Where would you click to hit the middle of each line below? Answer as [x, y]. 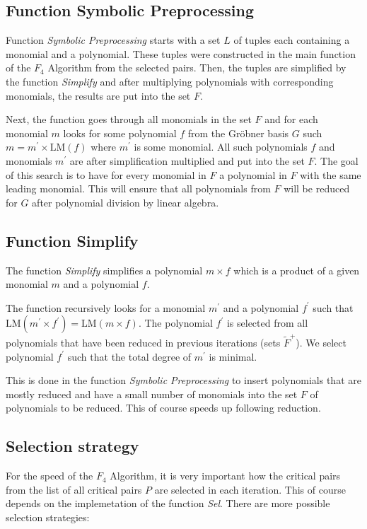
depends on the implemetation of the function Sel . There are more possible [168, 503]
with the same [331, 174]
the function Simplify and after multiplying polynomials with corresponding [170, 81]
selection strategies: [48, 517]
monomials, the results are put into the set [98, 95]
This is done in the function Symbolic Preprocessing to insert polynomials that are [183, 380]
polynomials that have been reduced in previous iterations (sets [143, 343]
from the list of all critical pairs [74, 489]
